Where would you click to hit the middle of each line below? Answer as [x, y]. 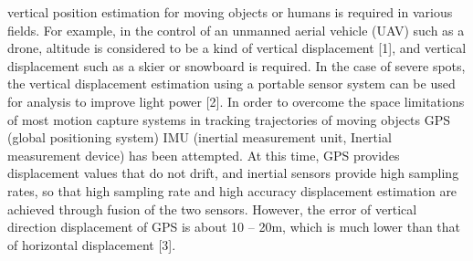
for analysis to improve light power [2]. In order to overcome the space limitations [236, 101]
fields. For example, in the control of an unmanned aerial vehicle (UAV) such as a [236, 30]
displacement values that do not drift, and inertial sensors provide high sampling [233, 173]
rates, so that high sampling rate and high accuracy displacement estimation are [232, 190]
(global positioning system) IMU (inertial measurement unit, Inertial [200, 137]
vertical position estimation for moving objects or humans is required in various [230, 12]
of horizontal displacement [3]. [92, 244]
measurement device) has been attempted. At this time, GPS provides [204, 155]
